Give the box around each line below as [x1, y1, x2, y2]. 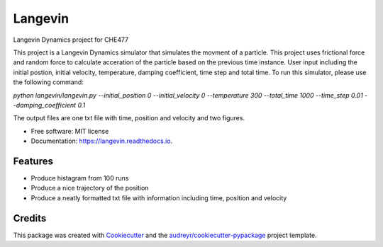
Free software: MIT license [30, 127, 109, 135]
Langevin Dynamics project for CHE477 [13, 35, 129, 44]
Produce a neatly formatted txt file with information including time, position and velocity [30, 193, 287, 202]
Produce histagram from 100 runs [30, 173, 129, 182]
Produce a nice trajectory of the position [30, 184, 149, 193]
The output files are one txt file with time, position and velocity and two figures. [13, 114, 245, 122]
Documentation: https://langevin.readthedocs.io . [30, 137, 173, 145]
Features [13, 155, 53, 167]
